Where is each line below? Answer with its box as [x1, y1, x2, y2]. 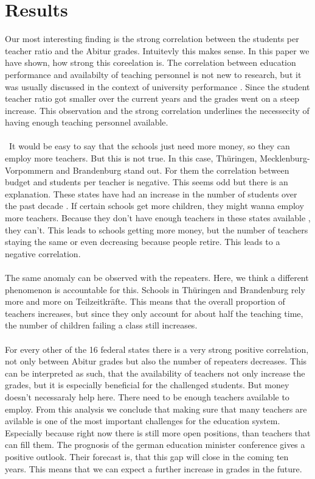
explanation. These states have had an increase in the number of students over [5, 187, 297, 200]
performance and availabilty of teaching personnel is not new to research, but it [5, 68, 302, 80]
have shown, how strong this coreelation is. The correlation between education [5, 56, 296, 69]
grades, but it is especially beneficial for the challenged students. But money [5, 378, 289, 391]
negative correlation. [5, 247, 81, 260]
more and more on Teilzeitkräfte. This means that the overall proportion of [5, 295, 285, 308]
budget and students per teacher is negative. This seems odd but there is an [5, 176, 288, 188]
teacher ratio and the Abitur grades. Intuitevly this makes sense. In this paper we [5, 44, 310, 57]
